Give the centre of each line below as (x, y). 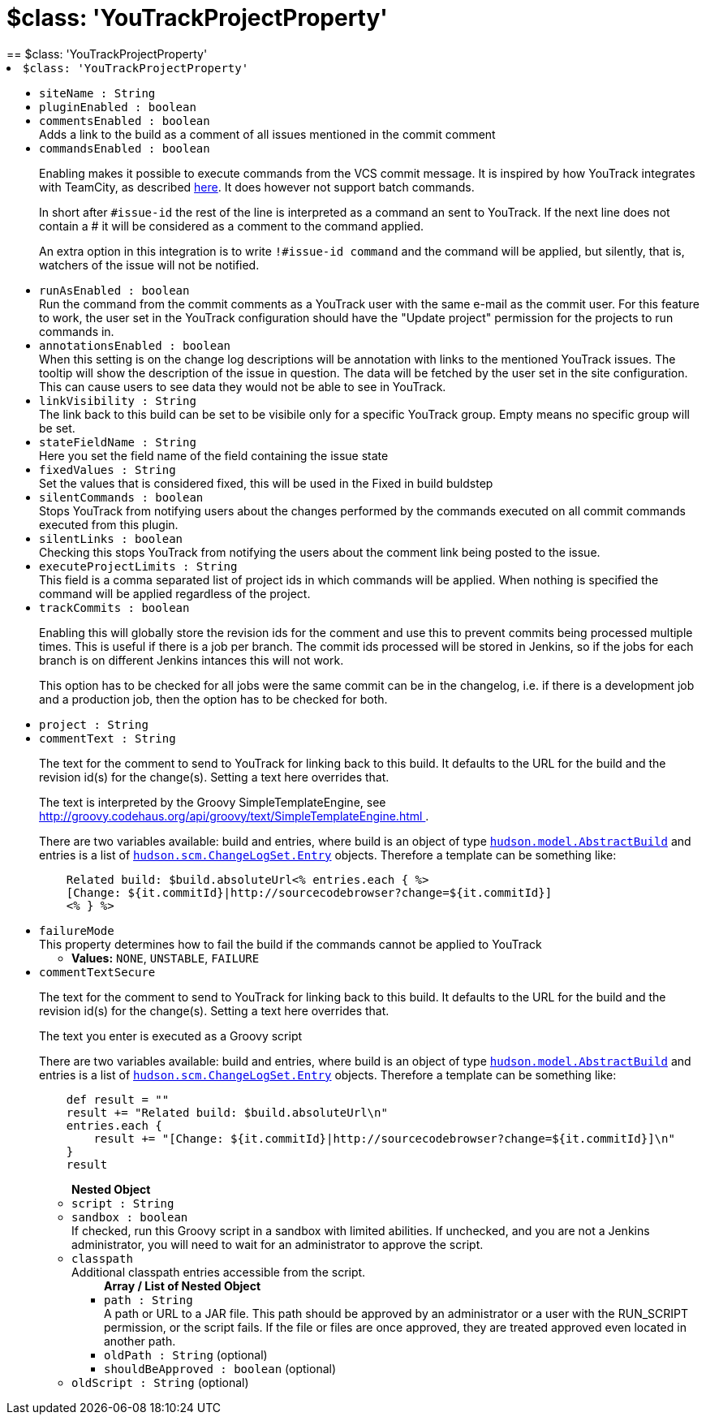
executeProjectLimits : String (138, 566)
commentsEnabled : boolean (125, 121)
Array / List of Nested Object (183, 1285)
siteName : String (97, 93)
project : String (94, 724)
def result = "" (118, 1099)
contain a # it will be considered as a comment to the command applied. (232, 226)
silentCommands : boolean (121, 497)
